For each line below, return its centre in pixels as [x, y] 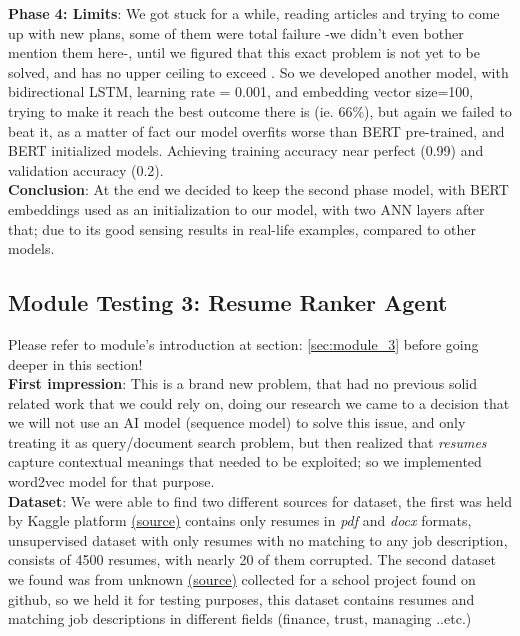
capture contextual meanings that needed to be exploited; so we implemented [245, 461]
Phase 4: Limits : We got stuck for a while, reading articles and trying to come [254, 13]
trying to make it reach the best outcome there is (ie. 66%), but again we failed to [260, 110]
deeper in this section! [75, 363]
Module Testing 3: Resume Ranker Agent [228, 302]
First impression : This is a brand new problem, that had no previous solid [242, 383]
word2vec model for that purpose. [111, 481]
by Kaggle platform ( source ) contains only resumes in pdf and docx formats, [240, 520]
